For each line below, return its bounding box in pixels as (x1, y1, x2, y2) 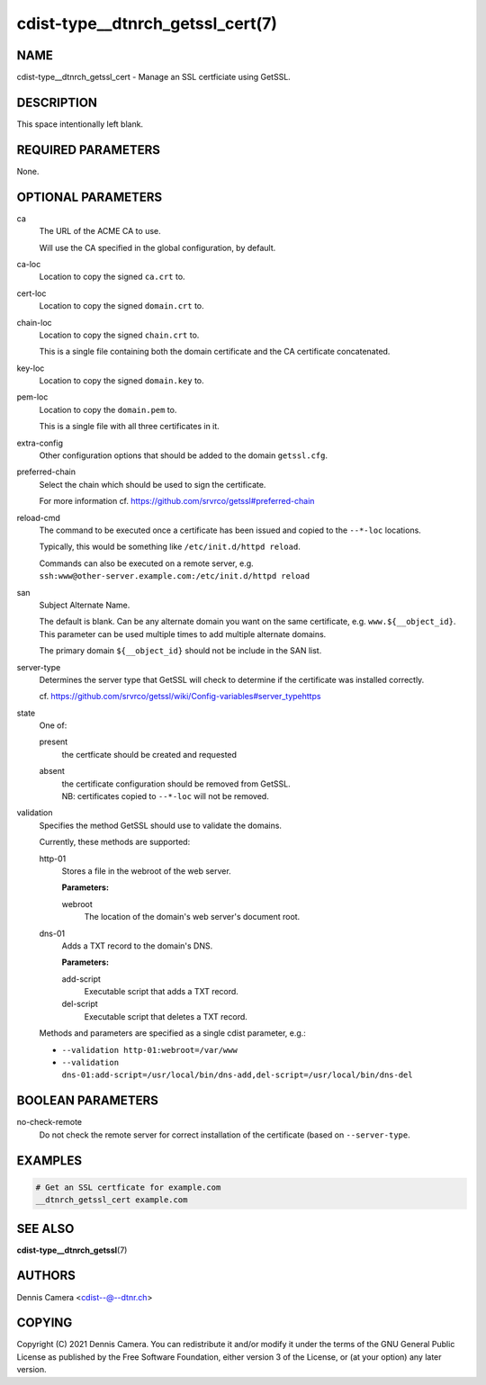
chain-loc (16, 317, 53, 328)
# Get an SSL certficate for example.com (35, 1182, 221, 1192)
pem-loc (16, 391, 49, 402)
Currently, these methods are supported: (39, 837, 191, 848)
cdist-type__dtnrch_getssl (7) (16, 1245, 128, 1255)
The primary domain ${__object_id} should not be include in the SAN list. (39, 645, 322, 656)
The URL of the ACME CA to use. (39, 226, 161, 237)
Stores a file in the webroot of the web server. (61, 865, 231, 877)
